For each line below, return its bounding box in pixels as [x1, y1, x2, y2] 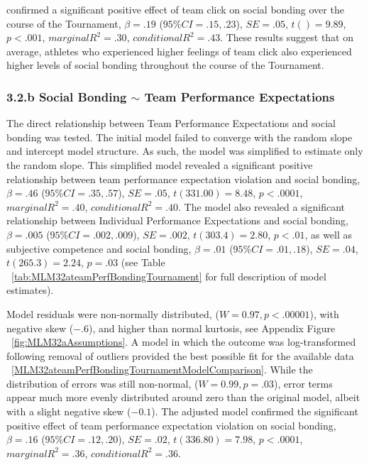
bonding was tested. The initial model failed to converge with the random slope [6, 129, 353, 144]
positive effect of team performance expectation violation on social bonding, [6, 417, 336, 432]
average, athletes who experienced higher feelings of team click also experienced [6, 43, 352, 58]
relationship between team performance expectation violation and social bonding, [6, 171, 360, 186]
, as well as [304, 226, 353, 241]
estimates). [6, 283, 54, 297]
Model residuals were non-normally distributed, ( [6, 306, 219, 321]
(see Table [121, 255, 165, 270]
